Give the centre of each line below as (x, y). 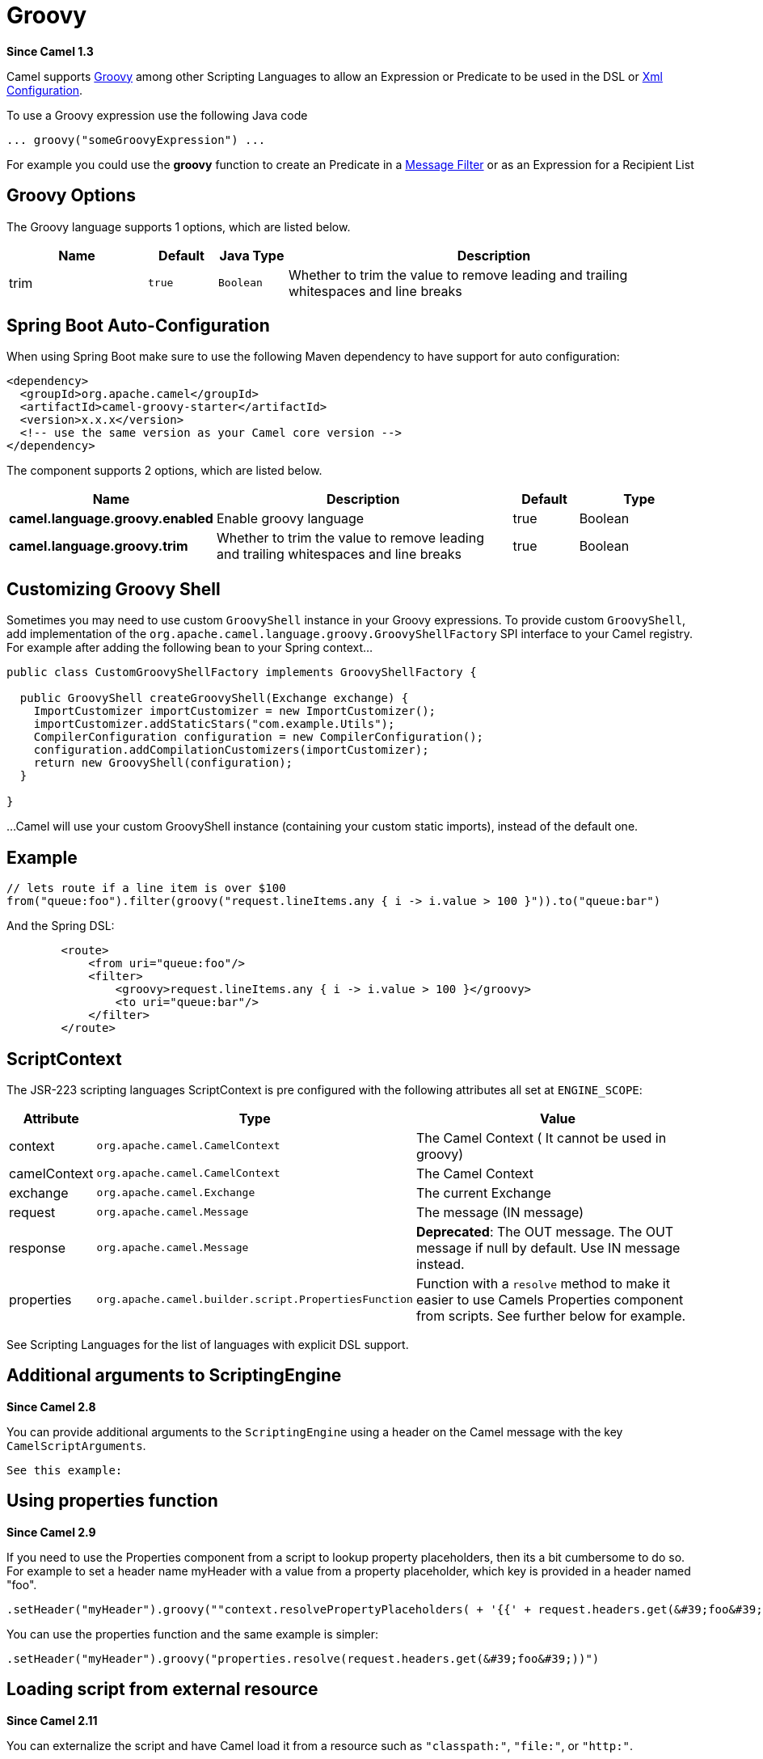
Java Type (252, 255)
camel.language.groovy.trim (99, 546)
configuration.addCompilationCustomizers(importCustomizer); (231, 750)
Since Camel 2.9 (51, 1532)
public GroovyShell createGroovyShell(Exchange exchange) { (214, 698)
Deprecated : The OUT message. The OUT (545, 1231)
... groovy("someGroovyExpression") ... (136, 140)
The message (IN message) (500, 1212)
